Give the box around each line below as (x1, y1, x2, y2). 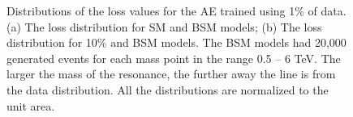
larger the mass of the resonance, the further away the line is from (6, 65, 336, 82)
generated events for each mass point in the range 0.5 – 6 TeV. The (6, 49, 341, 66)
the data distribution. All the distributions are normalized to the (6, 81, 329, 98)
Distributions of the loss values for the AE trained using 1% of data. (6, 2, 347, 19)
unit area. (6, 97, 55, 114)
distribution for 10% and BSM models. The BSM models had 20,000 (6, 34, 347, 51)
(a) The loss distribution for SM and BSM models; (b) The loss (6, 18, 322, 35)
